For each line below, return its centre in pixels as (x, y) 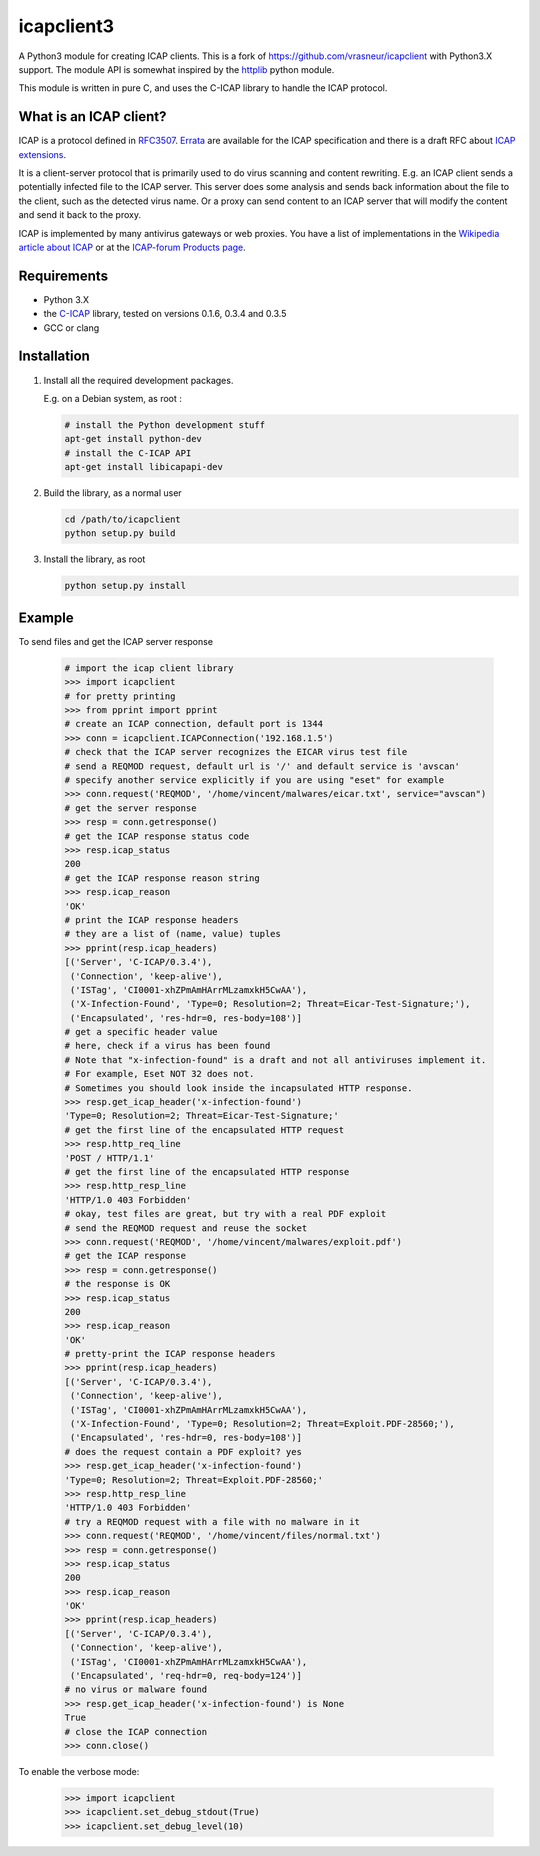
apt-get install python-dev (133, 439)
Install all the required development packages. (138, 380)
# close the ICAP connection (136, 1731)
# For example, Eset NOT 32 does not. (159, 1074)
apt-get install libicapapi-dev (144, 467)
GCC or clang (71, 327)
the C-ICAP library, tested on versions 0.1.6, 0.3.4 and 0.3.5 (165, 314)
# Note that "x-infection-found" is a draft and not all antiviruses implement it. (275, 1059)
